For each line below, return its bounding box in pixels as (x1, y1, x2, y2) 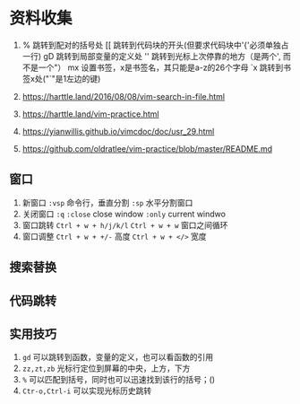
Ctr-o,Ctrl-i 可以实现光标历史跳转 (21, 385, 152, 396)
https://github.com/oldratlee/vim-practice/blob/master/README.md (21, 143, 273, 154)
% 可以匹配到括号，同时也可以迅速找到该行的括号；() (21, 374, 216, 385)
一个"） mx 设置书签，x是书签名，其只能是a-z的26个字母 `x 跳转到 (38, 62, 284, 73)
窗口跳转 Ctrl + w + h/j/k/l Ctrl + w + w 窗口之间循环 (21, 219, 228, 230)
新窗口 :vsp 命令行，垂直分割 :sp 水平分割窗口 (21, 197, 193, 207)
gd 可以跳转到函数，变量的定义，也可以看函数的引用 (21, 352, 214, 363)
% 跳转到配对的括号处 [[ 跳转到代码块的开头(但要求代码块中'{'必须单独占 (21, 40, 289, 50)
